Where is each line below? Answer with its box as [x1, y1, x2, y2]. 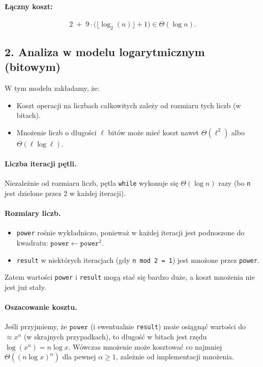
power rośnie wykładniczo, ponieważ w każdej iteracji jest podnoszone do [16, 227, 245, 238]
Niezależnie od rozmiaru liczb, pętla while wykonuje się [5, 178, 179, 188]
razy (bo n [218, 178, 251, 188]
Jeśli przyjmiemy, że [5, 321, 67, 332]
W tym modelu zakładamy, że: [5, 83, 100, 93]
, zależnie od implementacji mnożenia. [115, 351, 234, 362]
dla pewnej [62, 351, 96, 362]
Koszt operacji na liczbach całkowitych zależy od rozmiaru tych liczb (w [16, 100, 241, 110]
